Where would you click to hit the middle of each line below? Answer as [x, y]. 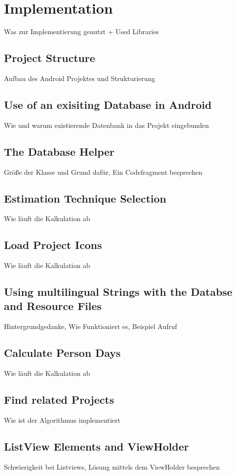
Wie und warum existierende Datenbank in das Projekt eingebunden [107, 125]
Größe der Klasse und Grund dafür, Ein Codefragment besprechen [103, 172]
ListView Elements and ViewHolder [97, 446]
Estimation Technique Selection [85, 198]
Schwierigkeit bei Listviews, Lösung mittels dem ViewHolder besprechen [112, 466]
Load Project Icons [53, 245]
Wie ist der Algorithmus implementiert [62, 420]
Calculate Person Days [62, 353]
